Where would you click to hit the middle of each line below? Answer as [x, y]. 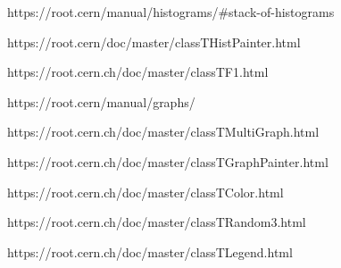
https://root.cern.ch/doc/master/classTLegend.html [150, 251]
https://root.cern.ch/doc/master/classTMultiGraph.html [163, 132]
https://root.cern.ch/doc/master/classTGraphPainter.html [168, 161]
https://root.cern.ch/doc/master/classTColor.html [146, 192]
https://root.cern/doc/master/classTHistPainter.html [154, 42]
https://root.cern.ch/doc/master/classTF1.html [138, 72]
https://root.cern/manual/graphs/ [101, 101]
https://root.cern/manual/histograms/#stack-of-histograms [171, 12]
